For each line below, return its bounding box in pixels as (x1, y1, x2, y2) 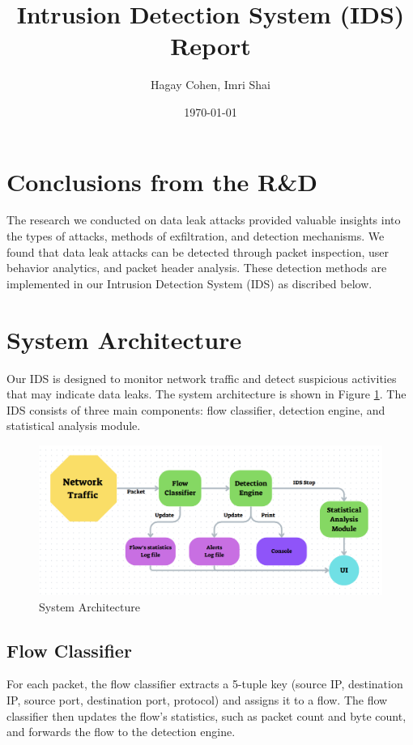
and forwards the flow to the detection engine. (6, 723, 236, 740)
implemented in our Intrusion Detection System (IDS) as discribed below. (6, 275, 373, 292)
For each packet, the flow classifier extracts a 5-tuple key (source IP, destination (6, 675, 403, 692)
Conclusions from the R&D (6, 164, 317, 198)
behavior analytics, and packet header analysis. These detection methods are (6, 259, 387, 276)
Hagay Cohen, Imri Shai (151, 76, 270, 93)
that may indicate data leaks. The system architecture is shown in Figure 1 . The (6, 385, 407, 402)
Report (170, 29, 251, 62)
